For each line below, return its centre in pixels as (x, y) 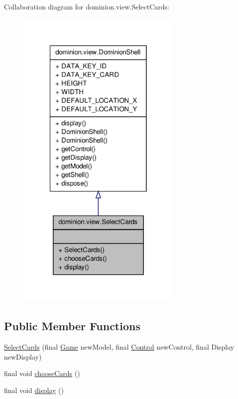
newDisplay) (23, 356)
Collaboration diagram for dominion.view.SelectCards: (87, 6)
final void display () (34, 390)
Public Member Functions (72, 326)
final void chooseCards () (42, 373)
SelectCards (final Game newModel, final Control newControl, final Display (119, 347)
